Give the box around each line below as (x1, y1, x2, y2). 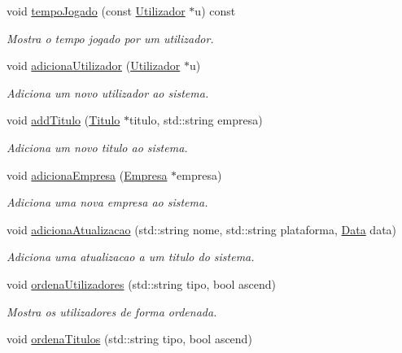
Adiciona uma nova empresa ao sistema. (7, 194, 208, 211)
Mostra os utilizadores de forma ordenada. (7, 303, 217, 320)
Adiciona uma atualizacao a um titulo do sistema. (7, 248, 255, 265)
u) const (194, 2, 236, 19)
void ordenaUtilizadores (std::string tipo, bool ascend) (7, 275, 277, 292)
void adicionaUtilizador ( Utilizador (7, 57, 181, 74)
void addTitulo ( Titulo (7, 111, 120, 129)
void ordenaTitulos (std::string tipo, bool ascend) (7, 330, 252, 347)
